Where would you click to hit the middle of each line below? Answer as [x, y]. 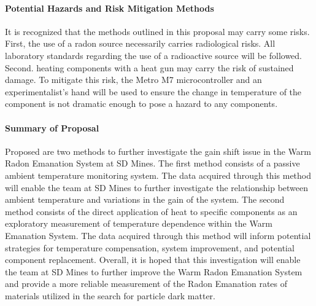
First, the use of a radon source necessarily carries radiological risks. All [140, 43]
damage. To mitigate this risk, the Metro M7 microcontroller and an [133, 80]
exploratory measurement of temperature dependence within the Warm [139, 223]
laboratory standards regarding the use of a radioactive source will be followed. [153, 55]
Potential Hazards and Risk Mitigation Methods [110, 8]
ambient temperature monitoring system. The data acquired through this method [158, 175]
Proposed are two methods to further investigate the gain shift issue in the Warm [158, 151]
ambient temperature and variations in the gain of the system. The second [145, 199]
